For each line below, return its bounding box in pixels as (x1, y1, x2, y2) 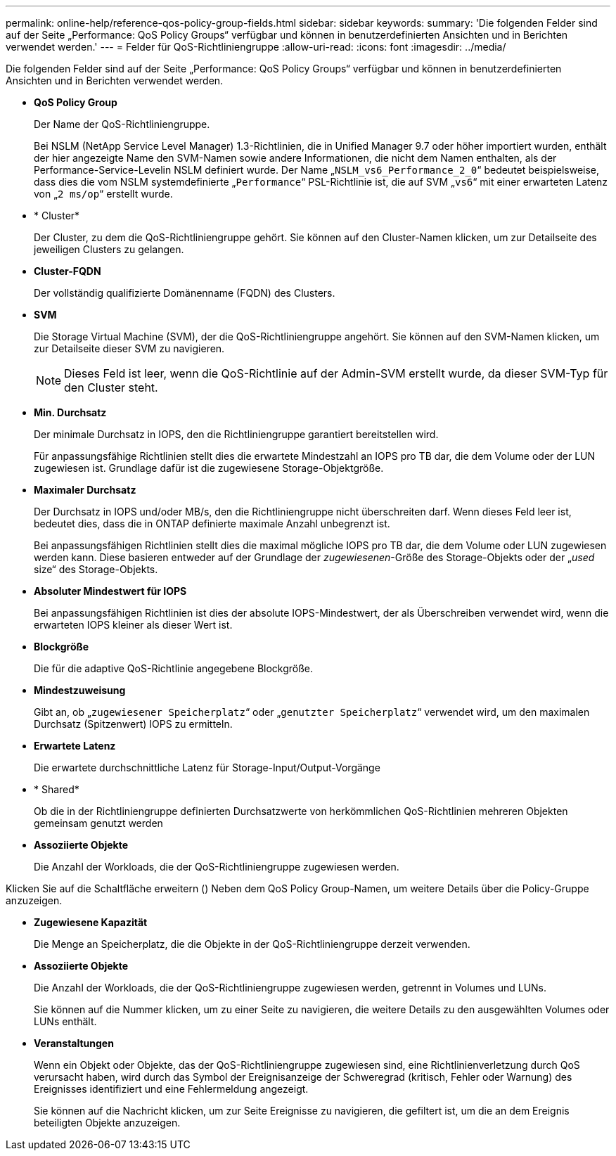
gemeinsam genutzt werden (34, 817, 163, 829)
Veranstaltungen (34, 1037, 114, 1049)
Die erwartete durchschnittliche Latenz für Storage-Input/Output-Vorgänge (34, 762, 380, 773)
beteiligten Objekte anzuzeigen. (34, 1117, 181, 1129)
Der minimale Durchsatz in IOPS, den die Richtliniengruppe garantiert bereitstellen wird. (34, 428, 439, 440)
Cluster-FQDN (34, 265, 101, 277)
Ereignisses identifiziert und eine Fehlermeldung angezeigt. (34, 1083, 309, 1095)
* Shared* (34, 783, 79, 795)
